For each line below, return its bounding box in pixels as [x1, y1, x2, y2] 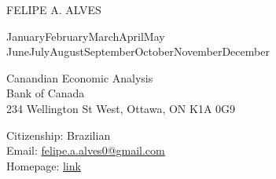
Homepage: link [6, 157, 81, 174]
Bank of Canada [6, 85, 85, 101]
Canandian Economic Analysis [6, 69, 153, 86]
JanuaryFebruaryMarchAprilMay [6, 27, 165, 44]
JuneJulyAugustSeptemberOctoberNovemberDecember [6, 43, 270, 60]
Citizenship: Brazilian [6, 126, 111, 143]
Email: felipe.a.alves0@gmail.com [6, 142, 165, 159]
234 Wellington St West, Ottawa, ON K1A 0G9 [6, 100, 236, 116]
